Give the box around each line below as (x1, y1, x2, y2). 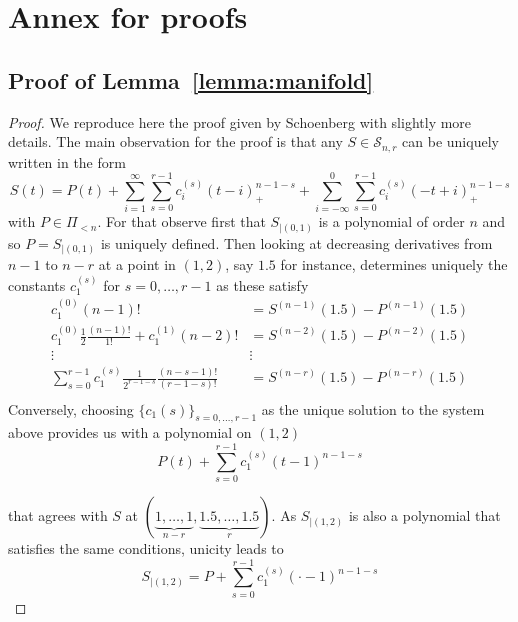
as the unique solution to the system (261, 398, 485, 419)
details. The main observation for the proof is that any (8, 131, 343, 152)
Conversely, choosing (8, 398, 134, 419)
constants (8, 274, 66, 295)
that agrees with (8, 505, 108, 526)
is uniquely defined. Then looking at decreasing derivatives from (100, 232, 493, 253)
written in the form (8, 151, 126, 172)
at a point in (98, 254, 176, 275)
